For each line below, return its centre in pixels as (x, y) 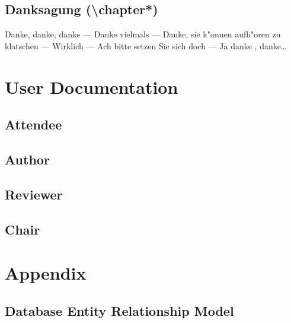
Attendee (33, 124)
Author (27, 159)
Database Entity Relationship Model (119, 310)
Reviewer (34, 194)
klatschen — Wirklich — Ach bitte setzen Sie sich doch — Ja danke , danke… (146, 45)
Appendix (46, 273)
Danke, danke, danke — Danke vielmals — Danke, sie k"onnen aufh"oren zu (143, 34)
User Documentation (92, 86)
